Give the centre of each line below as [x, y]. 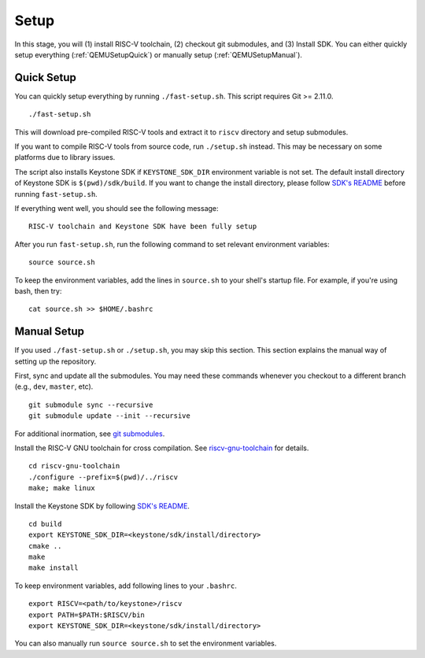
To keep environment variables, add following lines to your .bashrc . [126, 586]
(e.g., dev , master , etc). [54, 386]
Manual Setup [50, 332]
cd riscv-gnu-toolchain [74, 466]
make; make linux [62, 488]
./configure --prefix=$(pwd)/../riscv [103, 477]
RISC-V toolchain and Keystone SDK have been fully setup [143, 227]
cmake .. [45, 546]
